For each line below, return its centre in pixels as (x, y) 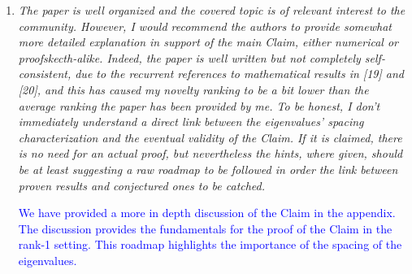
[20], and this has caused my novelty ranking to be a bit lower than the (193, 89)
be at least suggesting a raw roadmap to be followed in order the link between (208, 169)
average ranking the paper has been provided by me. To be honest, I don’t (199, 105)
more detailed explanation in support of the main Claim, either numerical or (208, 42)
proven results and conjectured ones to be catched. (142, 185)
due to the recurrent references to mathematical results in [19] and (239, 74)
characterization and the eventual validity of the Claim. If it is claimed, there (210, 137)
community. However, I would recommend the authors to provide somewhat (205, 26)
